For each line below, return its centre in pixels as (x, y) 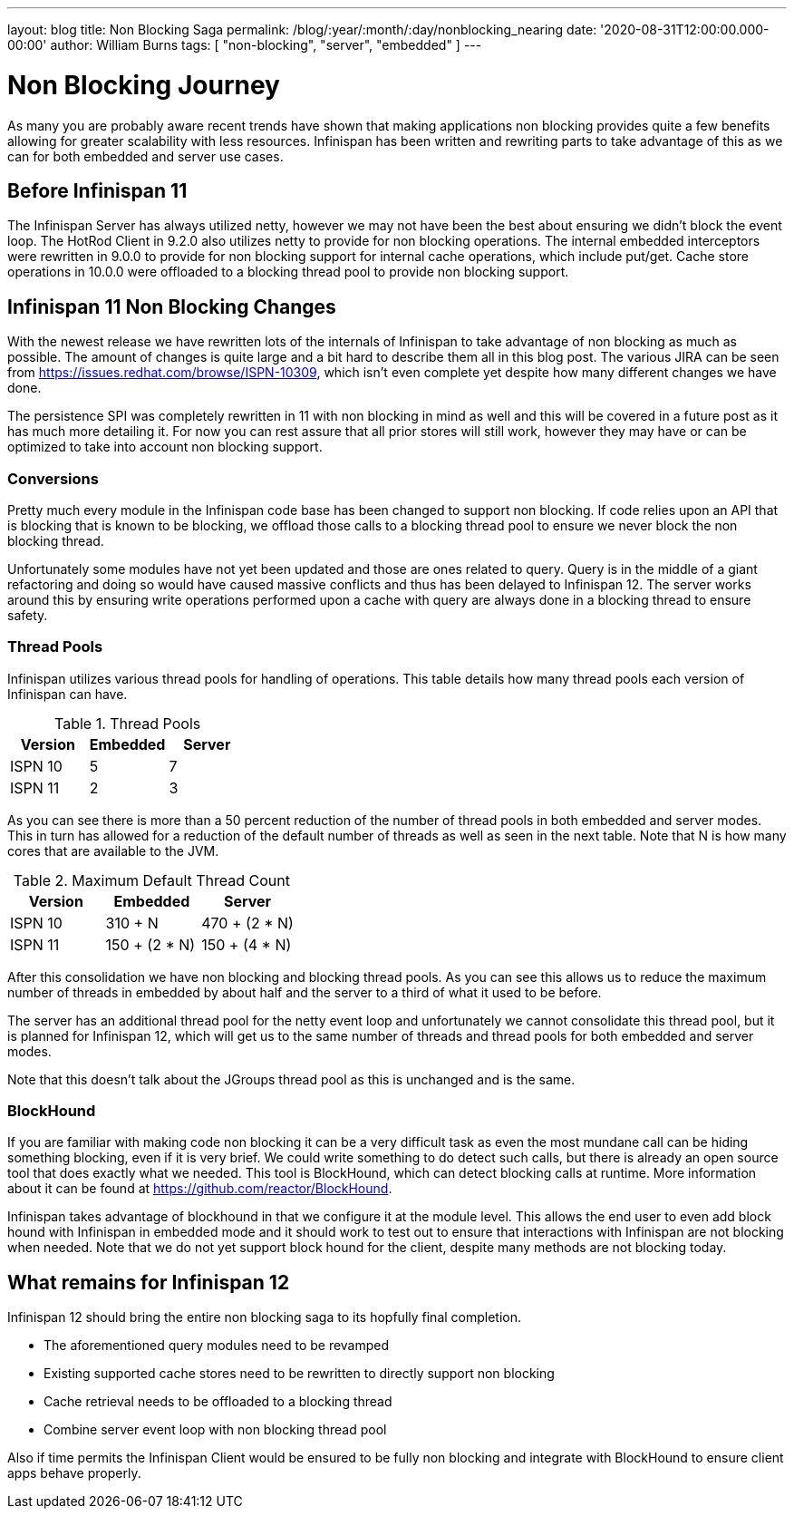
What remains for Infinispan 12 (149, 1282)
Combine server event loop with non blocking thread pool (215, 1430)
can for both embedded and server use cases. (145, 156)
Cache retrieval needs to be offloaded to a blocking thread (218, 1402)
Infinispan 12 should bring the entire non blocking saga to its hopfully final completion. (265, 1317)
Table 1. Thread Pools (127, 723)
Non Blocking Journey (144, 85)
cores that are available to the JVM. (113, 850)
